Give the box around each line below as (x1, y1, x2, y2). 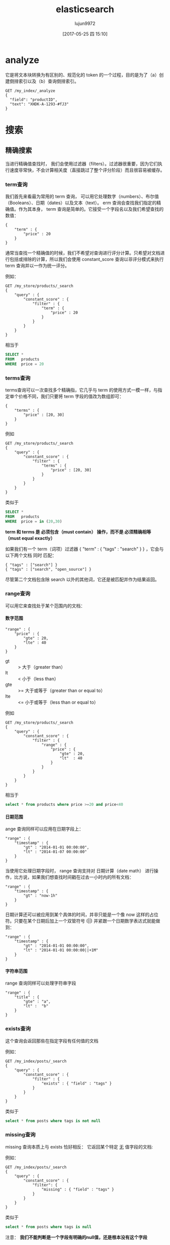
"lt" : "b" (23, 1004, 49, 1009)
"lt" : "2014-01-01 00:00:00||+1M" (23, 948, 99, 953)
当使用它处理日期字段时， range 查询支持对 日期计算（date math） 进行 (5, 868, 154, 874)
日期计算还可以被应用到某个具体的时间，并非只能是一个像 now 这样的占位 (5, 911, 158, 918)
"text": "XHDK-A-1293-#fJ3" (10, 102, 69, 107)
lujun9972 (74, 20, 96, 26)
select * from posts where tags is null (5, 1224, 92, 1229)
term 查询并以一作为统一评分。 (5, 263, 70, 269)
